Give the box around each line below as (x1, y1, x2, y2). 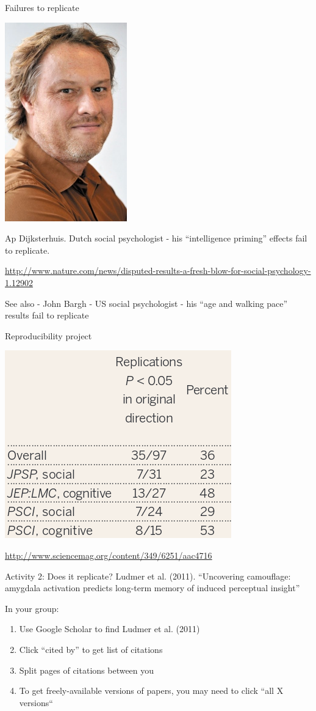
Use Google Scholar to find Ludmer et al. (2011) (19, 622, 200, 635)
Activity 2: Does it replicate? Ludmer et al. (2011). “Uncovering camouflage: (5, 569, 291, 582)
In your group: (5, 602, 59, 614)
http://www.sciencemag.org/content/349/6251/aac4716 (5, 548, 212, 561)
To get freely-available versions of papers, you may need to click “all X (19, 684, 284, 697)
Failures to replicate (5, 1, 79, 13)
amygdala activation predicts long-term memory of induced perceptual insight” (5, 581, 300, 594)
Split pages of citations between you (19, 663, 154, 676)
